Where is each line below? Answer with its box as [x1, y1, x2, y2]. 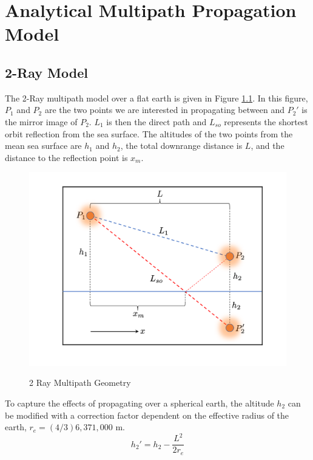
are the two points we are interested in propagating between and [44, 103, 284, 116]
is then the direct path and [106, 115, 207, 128]
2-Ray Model [5, 63, 88, 81]
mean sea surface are [5, 139, 82, 152]
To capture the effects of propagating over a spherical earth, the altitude [5, 396, 274, 409]
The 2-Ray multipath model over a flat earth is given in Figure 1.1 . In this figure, [5, 91, 308, 104]
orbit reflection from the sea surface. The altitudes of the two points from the [5, 127, 293, 140]
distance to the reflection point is [5, 151, 128, 163]
